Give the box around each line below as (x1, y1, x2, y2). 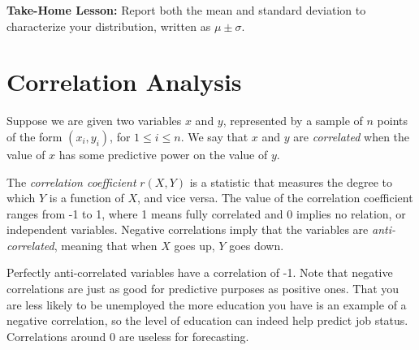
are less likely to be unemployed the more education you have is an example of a (6, 296, 407, 313)
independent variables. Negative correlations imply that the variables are (6, 221, 369, 238)
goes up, (174, 236, 215, 253)
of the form (6, 127, 63, 145)
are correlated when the (293, 127, 410, 145)
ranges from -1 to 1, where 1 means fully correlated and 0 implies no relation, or (6, 205, 406, 222)
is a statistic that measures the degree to (189, 173, 392, 190)
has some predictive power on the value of (58, 145, 268, 162)
